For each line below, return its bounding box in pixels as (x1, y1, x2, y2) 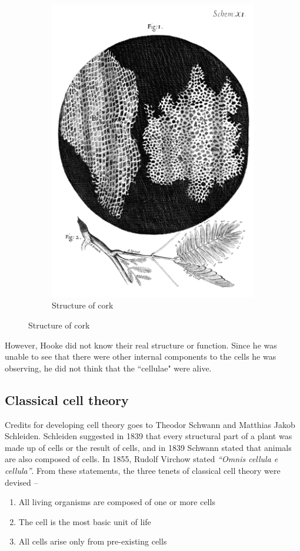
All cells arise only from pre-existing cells (18, 535, 167, 547)
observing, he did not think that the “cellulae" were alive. (5, 361, 212, 374)
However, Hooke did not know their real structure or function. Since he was (5, 338, 277, 351)
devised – (5, 476, 38, 488)
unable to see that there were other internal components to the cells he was (5, 350, 276, 363)
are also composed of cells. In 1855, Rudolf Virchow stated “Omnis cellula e (5, 453, 278, 465)
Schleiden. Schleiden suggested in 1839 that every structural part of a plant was (5, 430, 292, 442)
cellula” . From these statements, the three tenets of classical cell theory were (5, 464, 281, 476)
